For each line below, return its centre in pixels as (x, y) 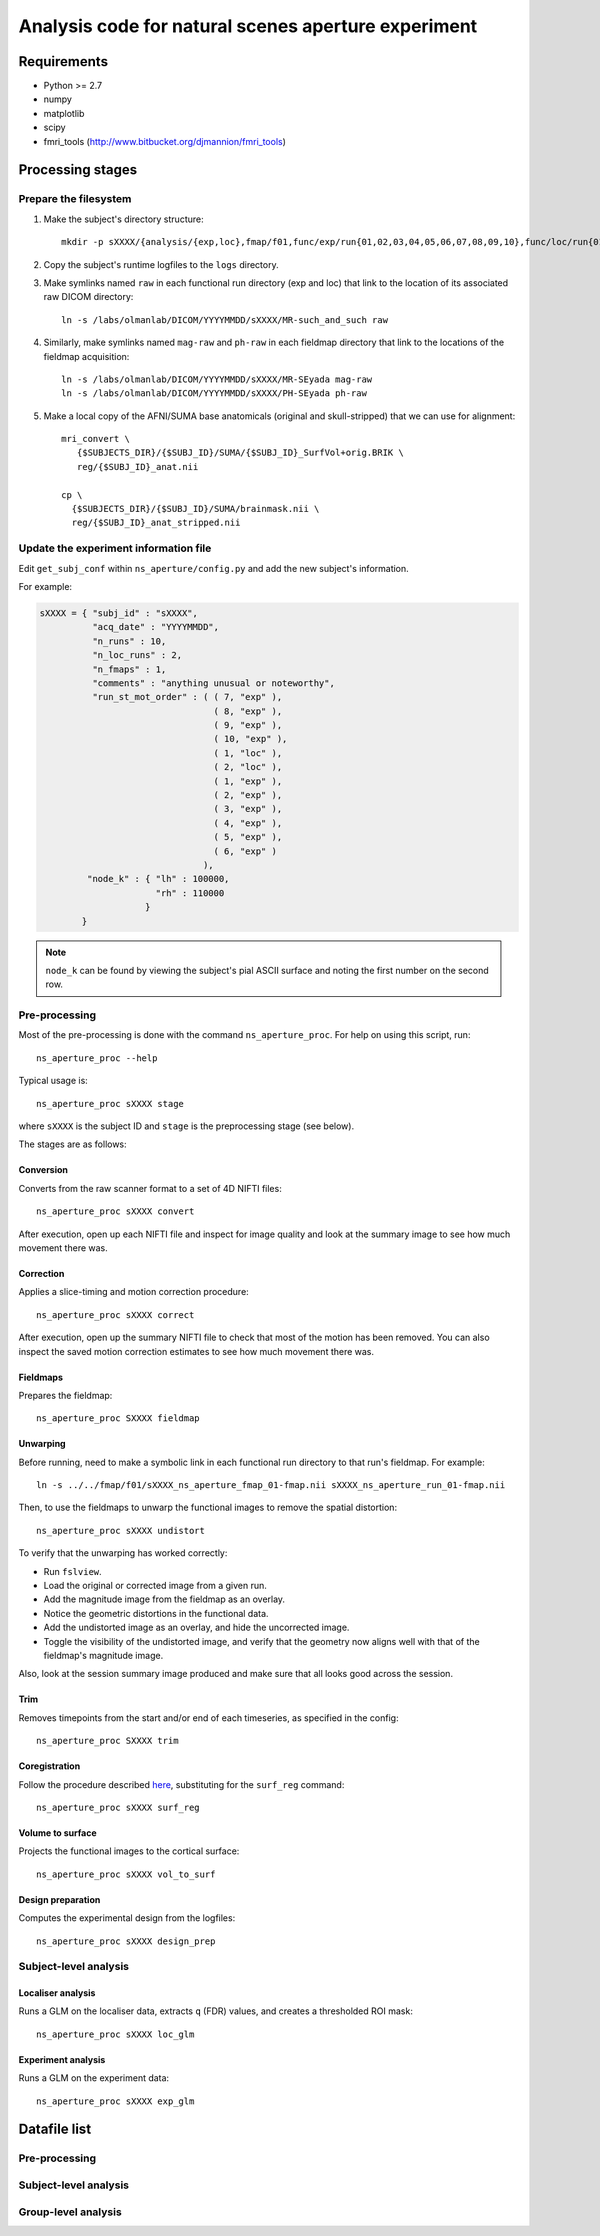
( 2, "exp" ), (248, 795)
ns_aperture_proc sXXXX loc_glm (115, 2034)
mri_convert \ (95, 439)
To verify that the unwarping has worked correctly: (123, 1553)
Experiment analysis (62, 2059)
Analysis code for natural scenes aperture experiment (248, 26)
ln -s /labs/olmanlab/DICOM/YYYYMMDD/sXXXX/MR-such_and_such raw (225, 319)
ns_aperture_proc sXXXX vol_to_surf (126, 1874)
